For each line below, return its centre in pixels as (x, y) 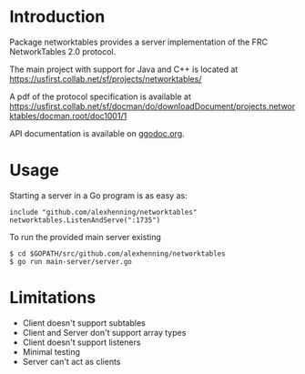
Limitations (53, 298)
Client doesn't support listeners (81, 342)
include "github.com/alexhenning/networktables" (103, 212)
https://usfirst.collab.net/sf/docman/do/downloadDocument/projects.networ (152, 106)
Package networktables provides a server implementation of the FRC (139, 42)
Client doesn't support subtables (84, 323)
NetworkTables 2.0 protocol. (63, 51)
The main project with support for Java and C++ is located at (124, 69)
